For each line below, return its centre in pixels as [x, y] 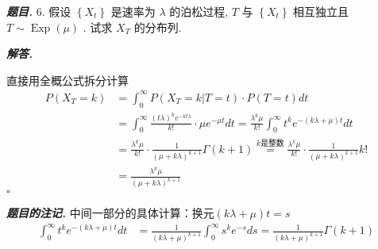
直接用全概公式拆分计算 [67, 80]
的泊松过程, [199, 11]
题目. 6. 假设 [39, 11]
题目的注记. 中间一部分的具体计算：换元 [110, 213]
